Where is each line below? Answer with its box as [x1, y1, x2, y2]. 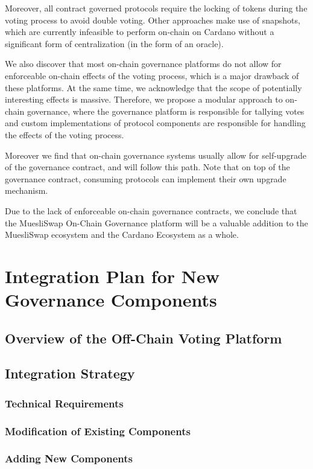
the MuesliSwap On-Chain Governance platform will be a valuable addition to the [5, 216, 308, 229]
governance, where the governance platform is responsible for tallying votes [27, 104, 305, 117]
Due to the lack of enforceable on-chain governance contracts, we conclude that [5, 204, 297, 217]
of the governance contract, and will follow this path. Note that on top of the [5, 161, 290, 173]
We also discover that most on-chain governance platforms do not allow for [5, 57, 282, 70]
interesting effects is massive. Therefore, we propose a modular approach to [5, 93, 283, 106]
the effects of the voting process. [5, 128, 124, 141]
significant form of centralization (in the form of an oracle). [5, 37, 224, 49]
